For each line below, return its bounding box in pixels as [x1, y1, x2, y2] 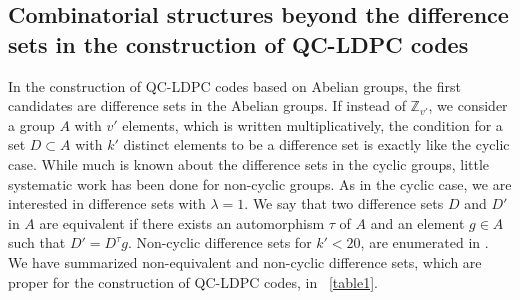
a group [8, 114, 55, 135]
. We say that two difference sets [244, 193, 444, 214]
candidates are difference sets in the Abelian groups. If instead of [8, 95, 406, 116]
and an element [370, 212, 465, 233]
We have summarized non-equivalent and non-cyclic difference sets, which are [8, 251, 482, 272]
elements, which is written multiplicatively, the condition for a [122, 114, 503, 135]
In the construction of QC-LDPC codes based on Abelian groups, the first [8, 75, 461, 96]
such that [8, 232, 66, 253]
